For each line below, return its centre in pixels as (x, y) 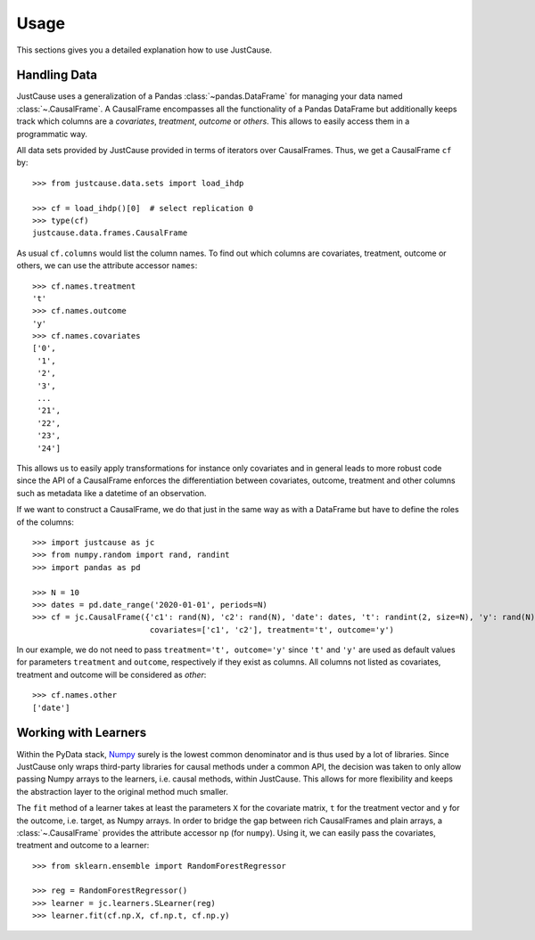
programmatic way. (52, 134)
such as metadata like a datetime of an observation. (111, 493)
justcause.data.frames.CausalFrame (110, 233)
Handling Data (57, 75)
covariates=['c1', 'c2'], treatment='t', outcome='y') (272, 629)
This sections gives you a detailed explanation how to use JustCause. (144, 50)
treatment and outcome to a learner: (83, 846)
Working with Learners (82, 733)
